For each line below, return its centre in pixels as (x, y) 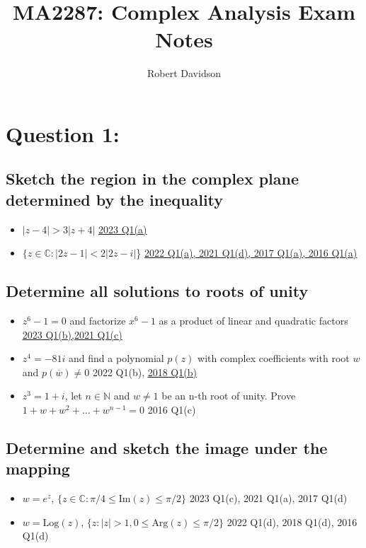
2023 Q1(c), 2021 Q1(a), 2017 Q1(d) (268, 498)
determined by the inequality (115, 199)
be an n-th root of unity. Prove (229, 396)
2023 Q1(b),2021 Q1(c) (72, 334)
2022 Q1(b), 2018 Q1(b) (144, 372)
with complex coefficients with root (274, 358)
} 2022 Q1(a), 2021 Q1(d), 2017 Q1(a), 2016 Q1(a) (247, 253)
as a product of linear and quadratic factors (253, 321)
